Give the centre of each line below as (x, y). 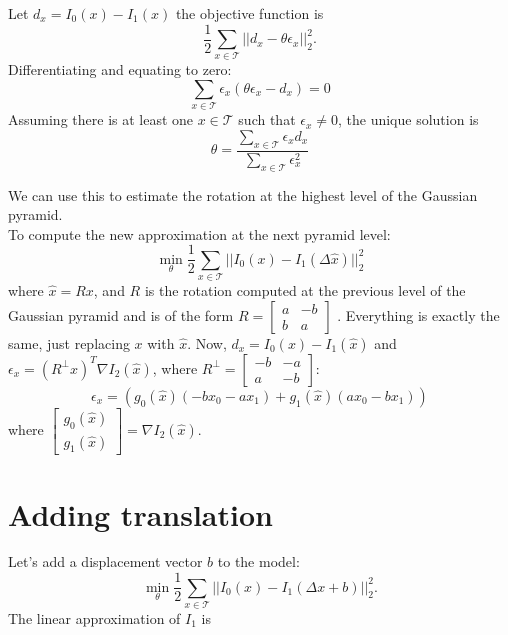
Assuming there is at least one (101, 119)
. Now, (207, 342)
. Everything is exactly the (418, 314)
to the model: (258, 561)
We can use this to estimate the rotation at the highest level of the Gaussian (243, 194)
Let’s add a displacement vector (105, 561)
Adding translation (140, 513)
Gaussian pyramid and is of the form (121, 314)
